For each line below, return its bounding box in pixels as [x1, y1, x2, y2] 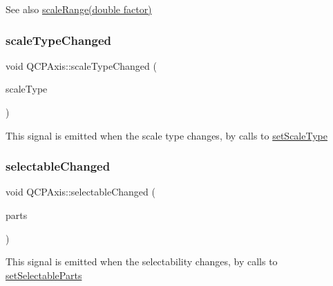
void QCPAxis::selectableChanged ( [6, 184, 155, 199]
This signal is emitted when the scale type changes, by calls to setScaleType [6, 128, 327, 142]
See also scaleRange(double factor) [6, 2, 152, 16]
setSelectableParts [6, 267, 82, 282]
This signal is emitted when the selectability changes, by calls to [6, 254, 278, 269]
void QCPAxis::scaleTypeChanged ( [6, 58, 157, 73]
